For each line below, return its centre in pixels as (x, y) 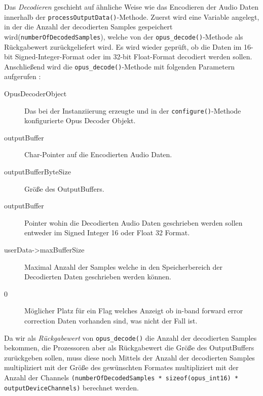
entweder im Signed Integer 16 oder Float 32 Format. (107, 232)
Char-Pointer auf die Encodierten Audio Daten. (98, 154)
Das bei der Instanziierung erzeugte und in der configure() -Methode (133, 110)
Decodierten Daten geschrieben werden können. (98, 277)
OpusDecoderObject (35, 93)
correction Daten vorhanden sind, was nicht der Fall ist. (111, 320)
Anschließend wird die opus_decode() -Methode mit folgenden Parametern (120, 66)
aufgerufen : (23, 76)
